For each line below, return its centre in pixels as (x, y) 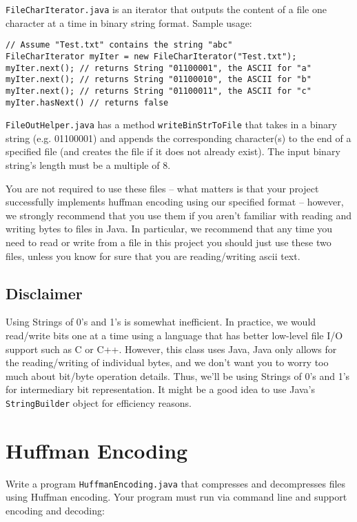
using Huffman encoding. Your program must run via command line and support (176, 497)
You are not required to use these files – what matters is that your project (162, 188)
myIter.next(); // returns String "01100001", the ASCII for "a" (159, 68)
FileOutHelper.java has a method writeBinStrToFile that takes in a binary (171, 124)
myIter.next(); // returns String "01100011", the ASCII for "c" (159, 91)
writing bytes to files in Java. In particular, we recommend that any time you (169, 229)
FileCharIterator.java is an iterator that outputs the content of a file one (166, 9)
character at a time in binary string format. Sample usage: (129, 22)
